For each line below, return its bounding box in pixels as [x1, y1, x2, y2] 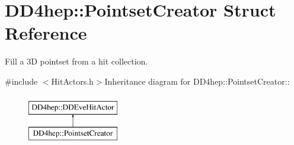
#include [5, 75, 38, 87]
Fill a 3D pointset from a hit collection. [5, 55, 148, 67]
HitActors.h [51, 75, 94, 87]
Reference [5, 21, 87, 45]
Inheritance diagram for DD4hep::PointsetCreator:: [104, 75, 290, 87]
